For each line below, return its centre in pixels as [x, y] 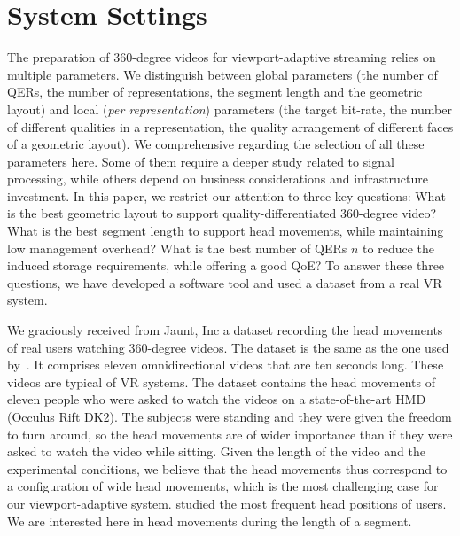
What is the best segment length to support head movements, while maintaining [226, 231]
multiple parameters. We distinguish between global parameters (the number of [222, 74]
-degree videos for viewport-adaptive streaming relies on [284, 57]
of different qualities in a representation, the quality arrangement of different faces [230, 126]
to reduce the [399, 248]
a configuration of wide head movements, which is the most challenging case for [223, 486]
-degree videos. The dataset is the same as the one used [298, 347]
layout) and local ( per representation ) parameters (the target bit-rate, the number [230, 109]
